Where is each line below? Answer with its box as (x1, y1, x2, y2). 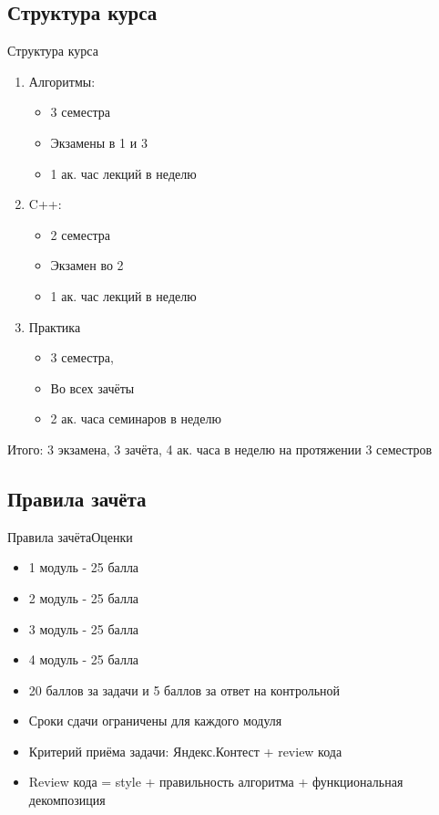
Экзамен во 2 (50, 256, 124, 275)
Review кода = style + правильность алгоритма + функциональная (28, 772, 403, 791)
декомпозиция (28, 790, 106, 810)
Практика (28, 317, 81, 336)
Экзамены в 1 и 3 (50, 132, 148, 152)
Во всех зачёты (50, 378, 135, 397)
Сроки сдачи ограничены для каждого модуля (28, 711, 282, 730)
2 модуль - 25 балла (28, 588, 139, 607)
